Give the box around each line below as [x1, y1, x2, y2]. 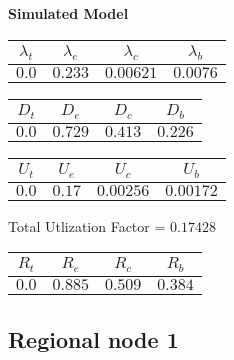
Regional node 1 [8, 323, 179, 354]
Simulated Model [8, 3, 129, 23]
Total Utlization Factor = [8, 215, 166, 236]
